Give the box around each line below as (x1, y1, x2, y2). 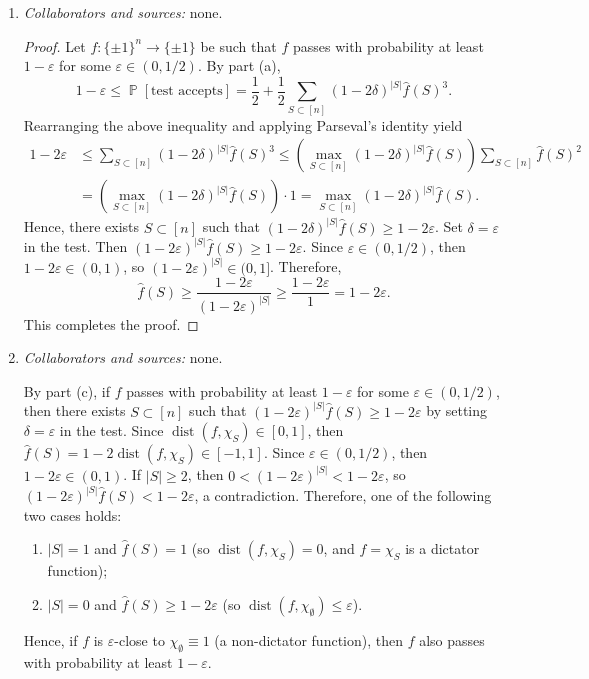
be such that (200, 35, 277, 56)
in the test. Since (59, 420, 164, 441)
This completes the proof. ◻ (23, 313, 199, 334)
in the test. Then (23, 236, 128, 257)
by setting (426, 400, 488, 421)
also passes (419, 629, 485, 650)
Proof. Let (23, 35, 86, 56)
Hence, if (23, 629, 78, 650)
